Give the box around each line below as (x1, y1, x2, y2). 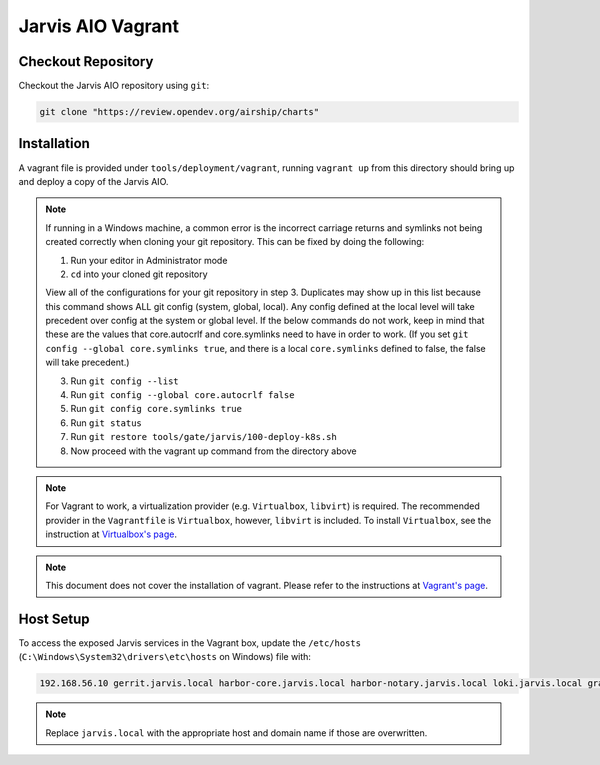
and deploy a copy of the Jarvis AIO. (18, 175, 169, 187)
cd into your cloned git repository (70, 268, 209, 280)
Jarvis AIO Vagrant (18, 15, 180, 37)
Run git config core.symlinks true (70, 403, 242, 415)
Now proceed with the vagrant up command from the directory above (70, 445, 357, 457)
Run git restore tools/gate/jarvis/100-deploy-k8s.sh (70, 431, 337, 443)
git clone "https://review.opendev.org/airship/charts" (39, 106, 320, 118)
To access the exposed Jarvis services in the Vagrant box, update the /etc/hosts (18, 636, 362, 649)
